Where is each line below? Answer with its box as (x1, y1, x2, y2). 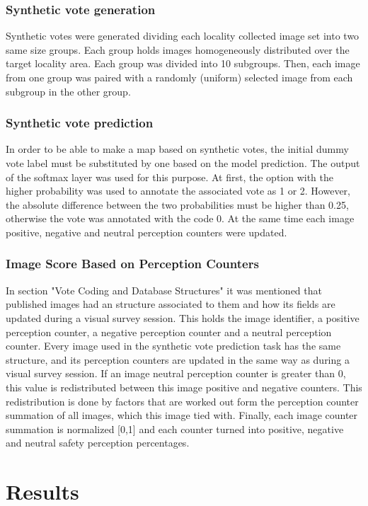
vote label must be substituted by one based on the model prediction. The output (6, 156, 360, 170)
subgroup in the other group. (6, 84, 131, 98)
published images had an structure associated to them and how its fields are (6, 297, 335, 311)
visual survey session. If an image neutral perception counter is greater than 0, (6, 366, 346, 381)
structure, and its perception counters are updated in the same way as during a (6, 352, 350, 367)
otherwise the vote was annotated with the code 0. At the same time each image (6, 211, 355, 226)
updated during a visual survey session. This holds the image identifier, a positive (6, 310, 360, 325)
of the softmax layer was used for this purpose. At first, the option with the (6, 169, 334, 184)
